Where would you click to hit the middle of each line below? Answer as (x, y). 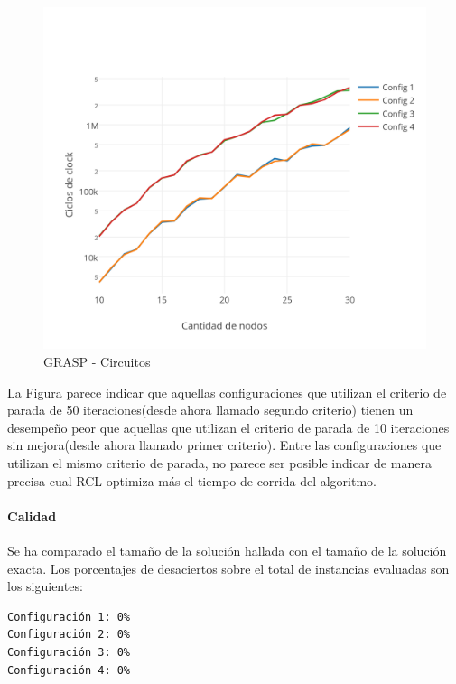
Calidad (32, 515)
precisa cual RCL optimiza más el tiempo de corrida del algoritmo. (192, 480)
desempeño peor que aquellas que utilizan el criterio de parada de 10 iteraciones (228, 427)
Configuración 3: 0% (69, 652)
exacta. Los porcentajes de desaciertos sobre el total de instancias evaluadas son (228, 568)
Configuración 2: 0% (69, 635)
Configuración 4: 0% (69, 670)
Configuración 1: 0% (69, 617)
